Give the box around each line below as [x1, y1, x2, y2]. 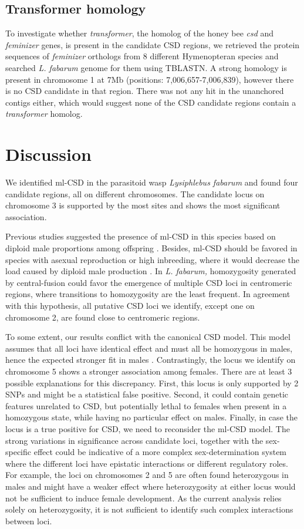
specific [5, 446, 32, 458]
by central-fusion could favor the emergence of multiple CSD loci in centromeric [5, 276, 292, 288]
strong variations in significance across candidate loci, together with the [5, 434, 264, 446]
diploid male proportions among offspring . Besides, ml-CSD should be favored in [5, 242, 298, 254]
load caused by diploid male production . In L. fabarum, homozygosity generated [5, 265, 296, 277]
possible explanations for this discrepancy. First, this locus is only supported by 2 [5, 376, 299, 389]
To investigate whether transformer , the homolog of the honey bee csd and [5, 27, 274, 39]
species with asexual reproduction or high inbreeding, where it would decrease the [5, 253, 300, 265]
